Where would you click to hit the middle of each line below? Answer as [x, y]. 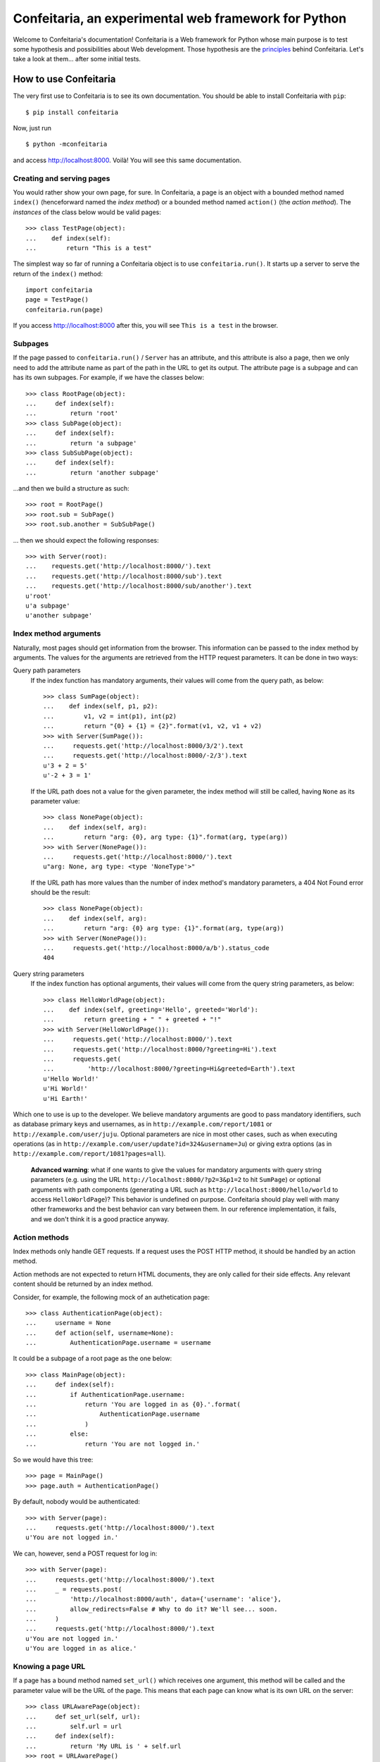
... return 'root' [72, 413]
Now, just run [32, 128]
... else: [57, 1434]
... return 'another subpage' [93, 473]
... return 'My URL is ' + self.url [104, 1746]
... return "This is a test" [89, 248]
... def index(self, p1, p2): [101, 706]
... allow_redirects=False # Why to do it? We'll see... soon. [152, 1609]
